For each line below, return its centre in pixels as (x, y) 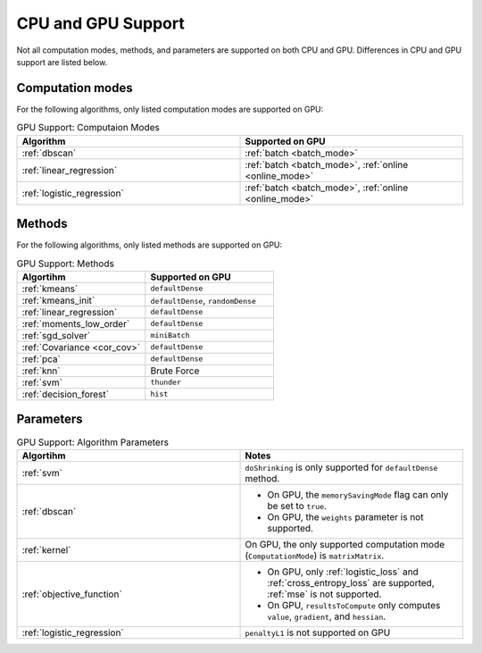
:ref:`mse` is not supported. (324, 594)
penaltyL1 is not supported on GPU (318, 632)
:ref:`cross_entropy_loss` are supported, (351, 582)
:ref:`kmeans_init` (58, 300)
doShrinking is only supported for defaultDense (341, 467)
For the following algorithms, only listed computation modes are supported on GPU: (170, 109)
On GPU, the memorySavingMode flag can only (358, 494)
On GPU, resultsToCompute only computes (354, 605)
